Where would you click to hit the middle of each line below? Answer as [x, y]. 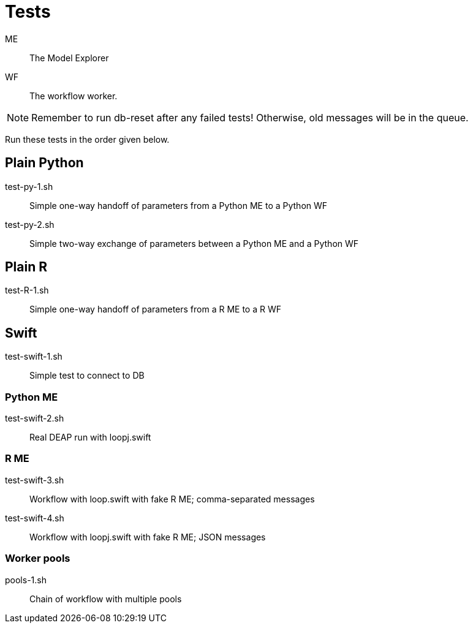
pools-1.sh [26, 580]
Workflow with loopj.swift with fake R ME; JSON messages [148, 537]
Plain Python [44, 163]
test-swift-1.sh [34, 357]
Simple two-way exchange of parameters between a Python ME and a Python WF [194, 243]
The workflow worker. [74, 96]
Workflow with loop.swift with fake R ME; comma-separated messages [172, 499]
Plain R [26, 267]
